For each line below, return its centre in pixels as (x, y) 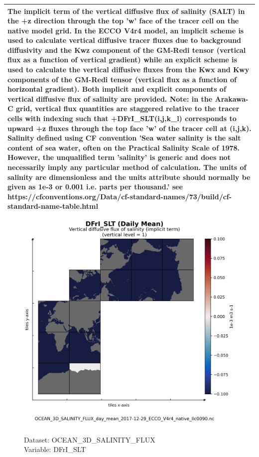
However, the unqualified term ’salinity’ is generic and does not (119, 157)
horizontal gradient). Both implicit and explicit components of (117, 89)
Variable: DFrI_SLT (55, 449)
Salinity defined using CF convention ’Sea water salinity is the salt (124, 138)
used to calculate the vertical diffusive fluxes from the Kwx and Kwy (129, 70)
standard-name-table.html (53, 206)
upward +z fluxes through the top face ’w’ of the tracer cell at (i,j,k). (129, 128)
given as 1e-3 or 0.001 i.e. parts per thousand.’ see (95, 187)
